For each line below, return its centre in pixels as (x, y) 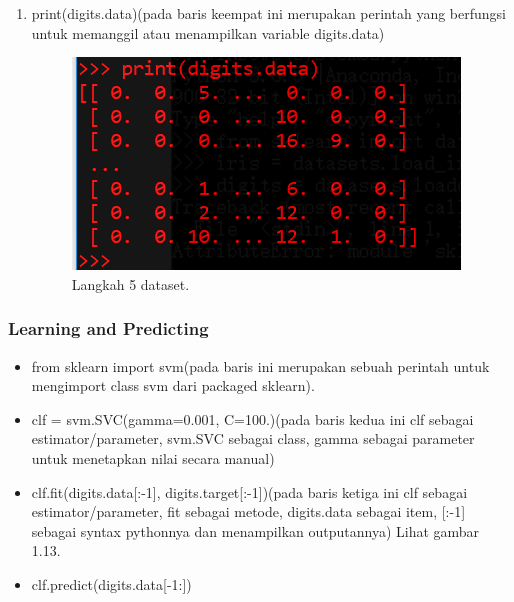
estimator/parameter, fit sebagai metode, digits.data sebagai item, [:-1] (248, 511)
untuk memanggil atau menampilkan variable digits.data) (208, 32)
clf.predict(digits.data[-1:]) (111, 583)
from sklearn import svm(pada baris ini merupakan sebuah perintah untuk (260, 365)
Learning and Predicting (108, 328)
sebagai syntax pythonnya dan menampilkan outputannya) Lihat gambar (255, 530)
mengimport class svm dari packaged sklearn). (173, 385)
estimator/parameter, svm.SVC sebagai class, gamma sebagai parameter (253, 438)
